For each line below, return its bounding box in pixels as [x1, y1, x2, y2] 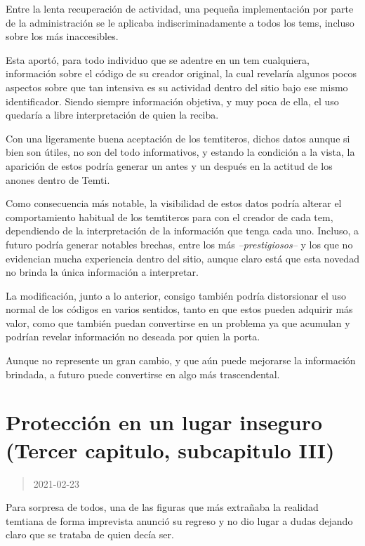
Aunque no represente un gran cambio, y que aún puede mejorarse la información [6, 353, 356, 368]
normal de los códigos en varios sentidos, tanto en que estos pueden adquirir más [6, 302, 353, 317]
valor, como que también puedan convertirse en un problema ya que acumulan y [6, 315, 350, 330]
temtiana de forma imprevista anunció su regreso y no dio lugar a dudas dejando [6, 513, 353, 528]
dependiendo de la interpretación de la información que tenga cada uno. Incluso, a [6, 223, 359, 238]
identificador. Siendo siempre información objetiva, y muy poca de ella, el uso [6, 93, 339, 108]
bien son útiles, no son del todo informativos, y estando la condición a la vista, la [6, 145, 355, 159]
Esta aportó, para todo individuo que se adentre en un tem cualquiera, [6, 52, 310, 67]
